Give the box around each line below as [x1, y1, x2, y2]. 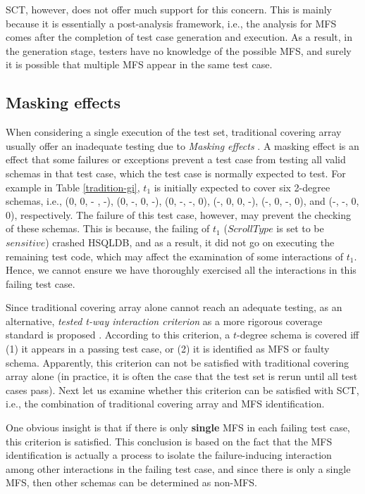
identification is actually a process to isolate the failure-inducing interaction [6, 448, 332, 462]
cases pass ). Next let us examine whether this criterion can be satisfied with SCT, [6, 382, 359, 397]
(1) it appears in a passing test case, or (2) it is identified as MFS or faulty [6, 341, 330, 356]
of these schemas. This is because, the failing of [6, 221, 210, 236]
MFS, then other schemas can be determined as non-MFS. [6, 475, 257, 490]
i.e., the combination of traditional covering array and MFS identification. [6, 396, 325, 411]
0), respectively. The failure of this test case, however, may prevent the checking [6, 207, 352, 222]
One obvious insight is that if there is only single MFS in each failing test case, [6, 420, 350, 435]
